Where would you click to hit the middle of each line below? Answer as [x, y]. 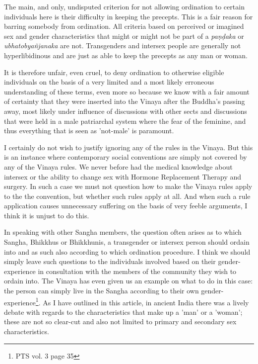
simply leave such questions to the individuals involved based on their [110, 261]
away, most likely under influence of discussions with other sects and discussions [126, 111]
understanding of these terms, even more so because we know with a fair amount [127, 91]
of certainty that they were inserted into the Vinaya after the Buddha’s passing [125, 101]
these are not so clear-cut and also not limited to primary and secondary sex [120, 321]
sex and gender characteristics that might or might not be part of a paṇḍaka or [124, 36]
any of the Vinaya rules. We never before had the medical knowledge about [118, 166]
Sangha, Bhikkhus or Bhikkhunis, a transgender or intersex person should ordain [127, 242]
